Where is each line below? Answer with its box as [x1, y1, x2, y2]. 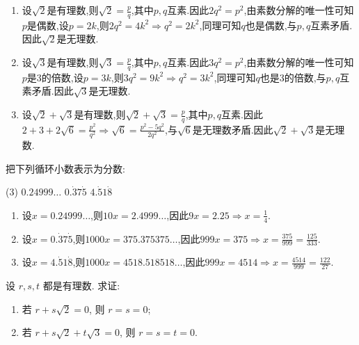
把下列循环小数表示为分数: [6, 161, 125, 175]
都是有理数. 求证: [42, 278, 120, 293]
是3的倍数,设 [26, 70, 83, 84]
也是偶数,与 [245, 17, 297, 32]
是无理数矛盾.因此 [192, 122, 273, 136]
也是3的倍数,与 [260, 70, 326, 84]
